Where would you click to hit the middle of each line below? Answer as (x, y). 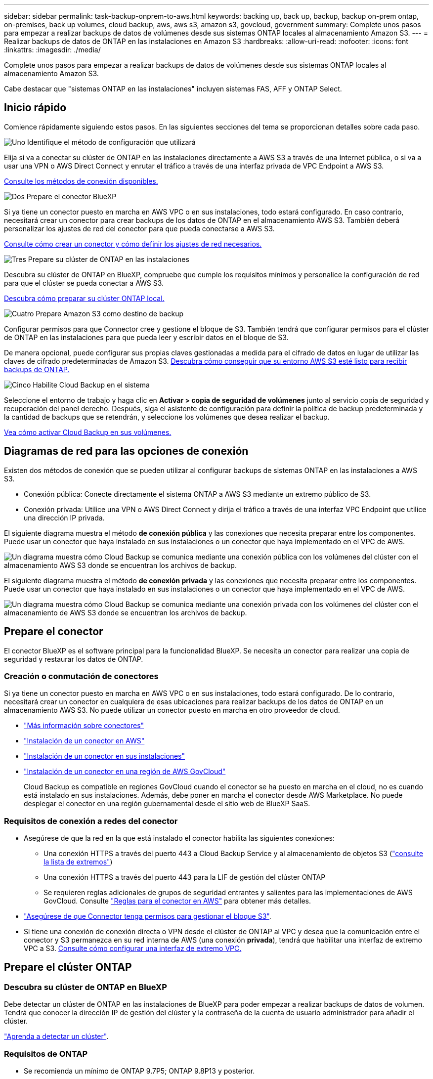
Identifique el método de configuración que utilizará (111, 142)
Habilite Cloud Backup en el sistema (91, 385)
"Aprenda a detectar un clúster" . (56, 1036)
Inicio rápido (35, 108)
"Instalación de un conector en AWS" (84, 741)
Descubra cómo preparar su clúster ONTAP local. (84, 298)
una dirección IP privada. (64, 518)
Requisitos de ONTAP (46, 1054)
